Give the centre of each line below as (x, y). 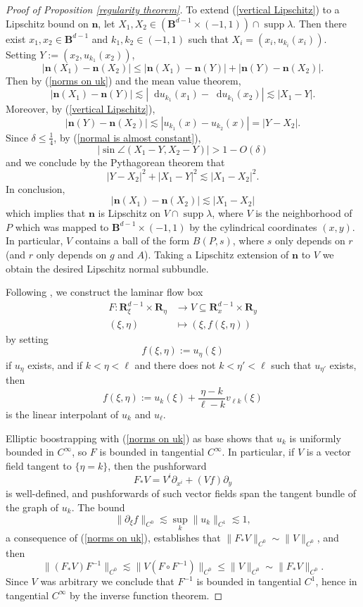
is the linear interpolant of (62, 414)
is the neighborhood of (304, 213)
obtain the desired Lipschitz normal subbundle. (107, 268)
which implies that (46, 213)
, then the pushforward (157, 465)
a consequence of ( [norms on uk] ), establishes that (113, 537)
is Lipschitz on (129, 213)
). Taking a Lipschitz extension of (217, 255)
